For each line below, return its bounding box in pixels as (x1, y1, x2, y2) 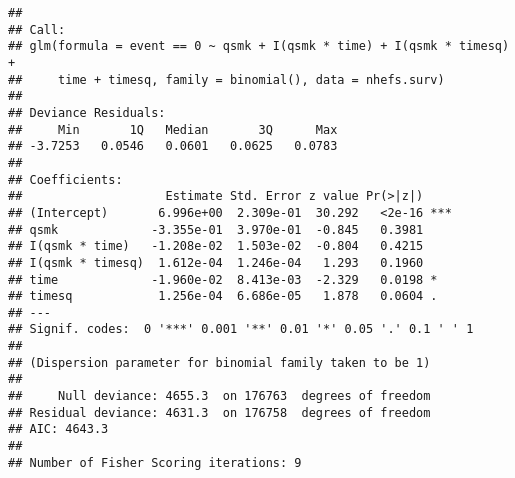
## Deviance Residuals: (8, 105, 166, 120)
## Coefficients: (8, 172, 123, 187)
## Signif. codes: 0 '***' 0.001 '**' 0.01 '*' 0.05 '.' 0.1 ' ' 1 (8, 322, 474, 337)
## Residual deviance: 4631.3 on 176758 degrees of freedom (8, 405, 431, 420)
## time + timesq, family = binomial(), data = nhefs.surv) (8, 72, 445, 87)
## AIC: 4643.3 (8, 422, 109, 437)
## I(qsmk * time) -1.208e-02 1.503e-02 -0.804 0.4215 (8, 239, 424, 254)
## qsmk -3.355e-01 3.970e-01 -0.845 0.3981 (8, 222, 424, 237)
